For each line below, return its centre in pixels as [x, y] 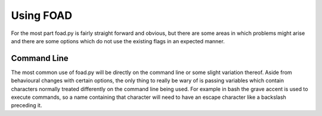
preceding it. [27, 105]
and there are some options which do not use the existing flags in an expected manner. [118, 41]
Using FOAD [42, 15]
